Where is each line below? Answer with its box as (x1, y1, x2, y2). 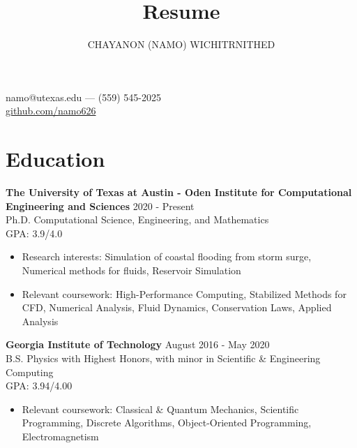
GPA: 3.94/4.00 (6, 378, 73, 393)
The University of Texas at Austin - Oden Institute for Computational (6, 185, 352, 200)
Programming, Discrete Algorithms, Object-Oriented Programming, (22, 415, 312, 430)
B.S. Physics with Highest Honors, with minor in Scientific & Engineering (6, 350, 321, 365)
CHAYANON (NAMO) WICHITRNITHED (87, 37, 275, 52)
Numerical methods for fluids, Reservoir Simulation (22, 263, 241, 277)
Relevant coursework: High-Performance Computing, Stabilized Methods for (22, 286, 347, 301)
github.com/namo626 (6, 103, 96, 118)
